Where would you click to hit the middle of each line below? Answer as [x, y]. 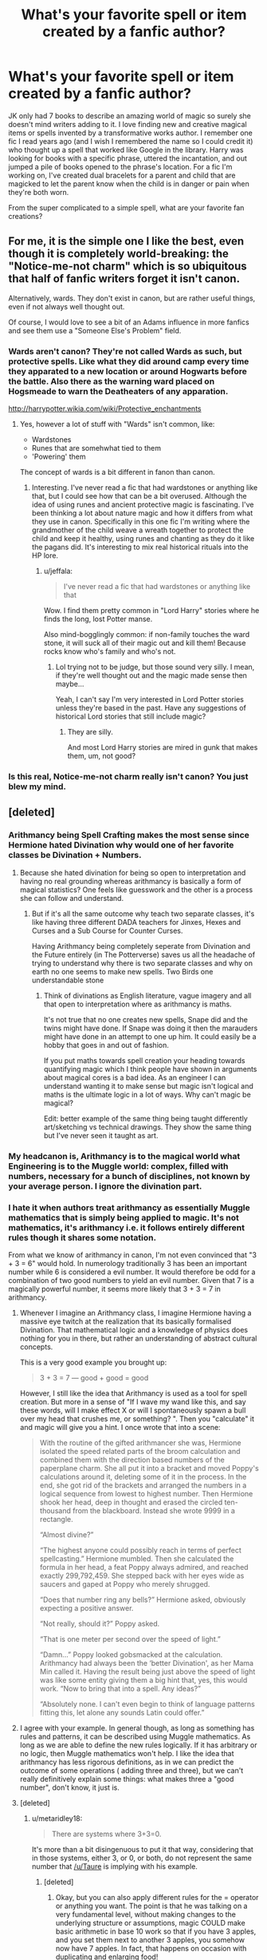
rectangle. [56, 1519]
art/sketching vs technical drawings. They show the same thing [147, 1127]
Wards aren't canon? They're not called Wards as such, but [125, 351]
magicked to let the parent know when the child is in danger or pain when [129, 183]
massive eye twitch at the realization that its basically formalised [126, 1321]
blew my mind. [37, 787]
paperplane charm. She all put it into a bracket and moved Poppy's [149, 1468]
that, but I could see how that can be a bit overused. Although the [139, 496]
